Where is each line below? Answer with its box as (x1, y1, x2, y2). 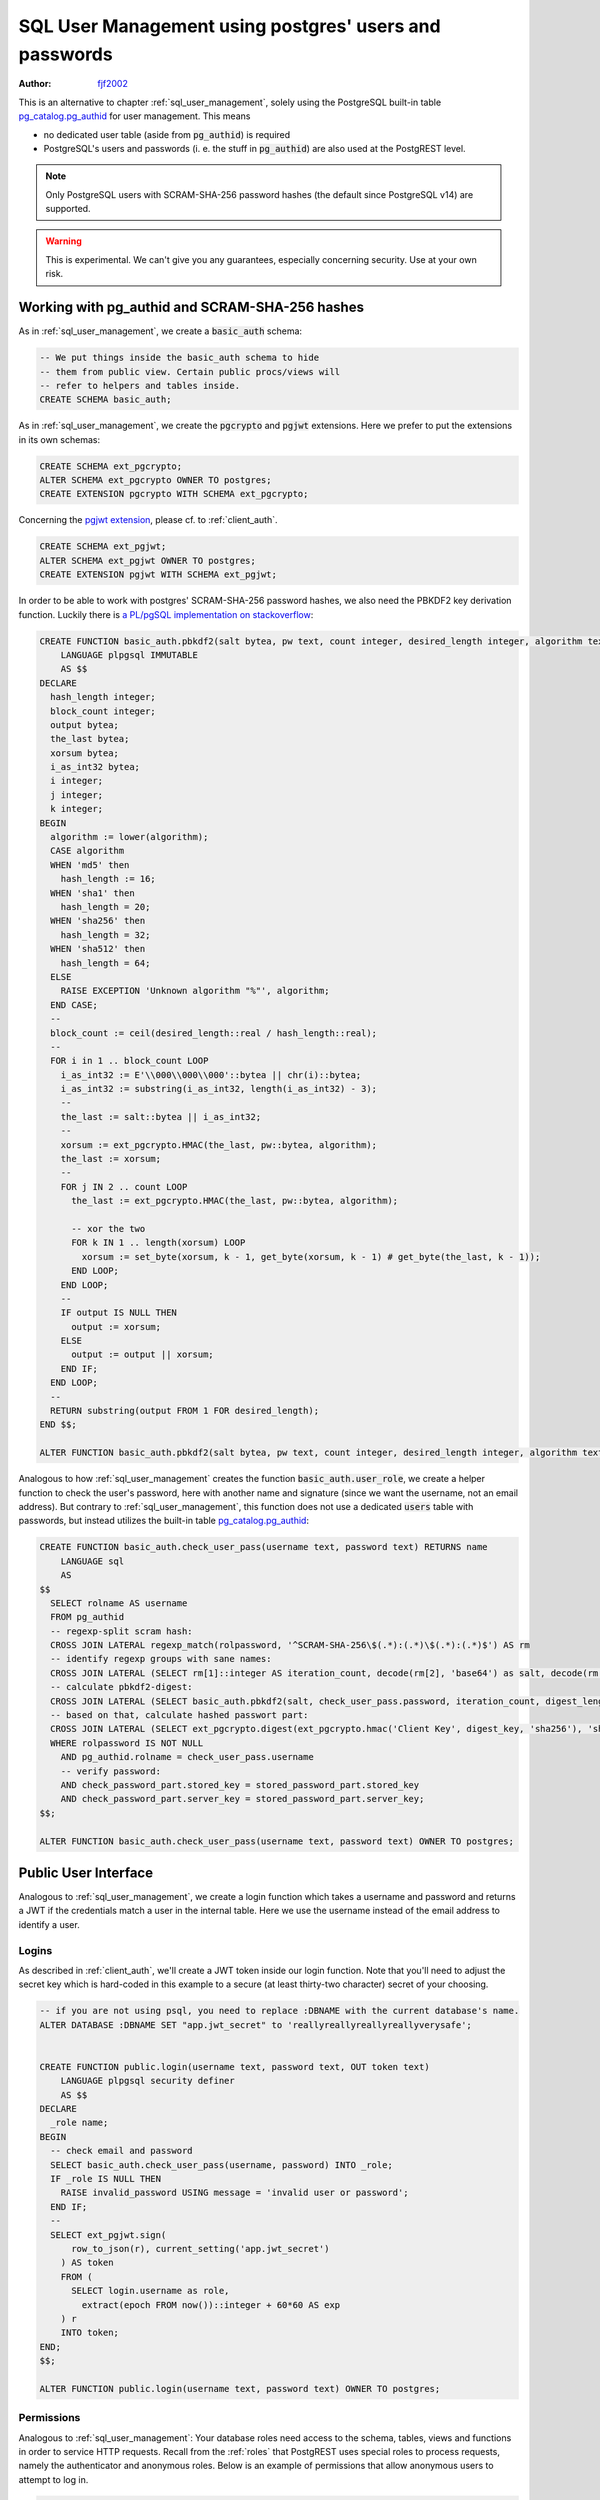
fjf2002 (97, 78, 129, 90)
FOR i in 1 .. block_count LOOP (50, 1055, 209, 1067)
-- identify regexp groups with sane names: (50, 1653, 272, 1665)
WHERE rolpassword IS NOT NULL (50, 1737, 204, 1749)
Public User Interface (18, 1864, 154, 1881)
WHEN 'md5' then (50, 859, 130, 870)
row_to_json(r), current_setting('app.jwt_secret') (71, 2243, 330, 2254)
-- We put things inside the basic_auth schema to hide (39, 352, 320, 364)
